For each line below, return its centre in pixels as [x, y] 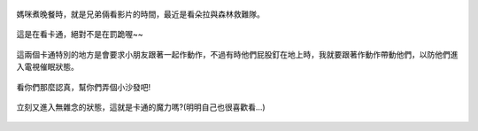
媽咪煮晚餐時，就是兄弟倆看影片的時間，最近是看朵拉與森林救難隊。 [140, 14]
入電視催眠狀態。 [47, 67]
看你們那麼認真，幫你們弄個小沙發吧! [84, 87]
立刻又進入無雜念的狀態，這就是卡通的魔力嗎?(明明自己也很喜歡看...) [141, 107]
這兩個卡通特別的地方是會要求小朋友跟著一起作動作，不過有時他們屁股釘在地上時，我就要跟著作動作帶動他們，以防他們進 [237, 54]
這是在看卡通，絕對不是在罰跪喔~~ [80, 35]
